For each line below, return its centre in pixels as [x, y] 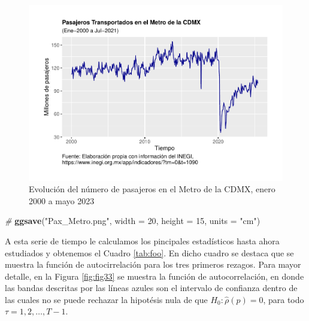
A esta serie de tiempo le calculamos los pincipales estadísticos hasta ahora [142, 240]
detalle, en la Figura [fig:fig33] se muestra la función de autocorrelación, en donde [154, 276]
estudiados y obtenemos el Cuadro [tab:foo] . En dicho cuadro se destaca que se [149, 252]
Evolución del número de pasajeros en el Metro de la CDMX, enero [152, 189]
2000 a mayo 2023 [62, 200]
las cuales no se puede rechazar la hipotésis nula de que [106, 299]
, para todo [284, 299]
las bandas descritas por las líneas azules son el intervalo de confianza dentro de [151, 288]
